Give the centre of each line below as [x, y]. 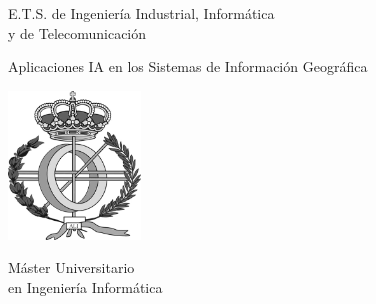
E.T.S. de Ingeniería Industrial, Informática [141, 13]
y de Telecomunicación [77, 32]
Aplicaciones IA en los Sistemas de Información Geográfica [188, 66]
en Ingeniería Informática [85, 287]
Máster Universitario [71, 267]
